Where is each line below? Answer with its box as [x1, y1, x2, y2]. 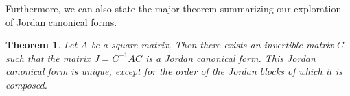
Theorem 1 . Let [5, 37, 78, 52]
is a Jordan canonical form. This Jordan [145, 50, 316, 65]
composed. [5, 77, 47, 91]
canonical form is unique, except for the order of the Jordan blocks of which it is [5, 64, 342, 78]
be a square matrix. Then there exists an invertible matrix [91, 37, 334, 52]
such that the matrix [5, 50, 91, 65]
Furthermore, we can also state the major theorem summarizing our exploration [5, 1, 342, 15]
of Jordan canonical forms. [5, 14, 117, 29]
